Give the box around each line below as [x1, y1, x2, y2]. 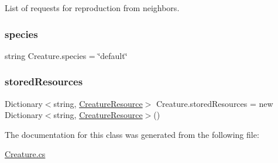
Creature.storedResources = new [156, 97, 273, 109]
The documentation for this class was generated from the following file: [5, 128, 259, 140]
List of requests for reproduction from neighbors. [5, 2, 180, 13]
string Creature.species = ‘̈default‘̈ [5, 49, 128, 61]
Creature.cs [5, 148, 46, 160]
